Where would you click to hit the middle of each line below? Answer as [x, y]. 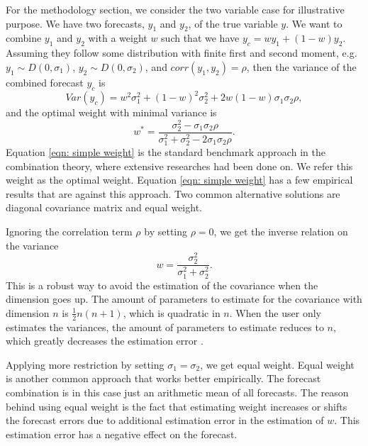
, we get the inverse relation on [281, 231]
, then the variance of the [301, 66]
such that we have [200, 38]
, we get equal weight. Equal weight [277, 364]
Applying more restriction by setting [85, 364]
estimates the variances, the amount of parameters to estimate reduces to [165, 327]
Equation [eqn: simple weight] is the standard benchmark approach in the [166, 152]
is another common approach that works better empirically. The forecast [163, 378]
